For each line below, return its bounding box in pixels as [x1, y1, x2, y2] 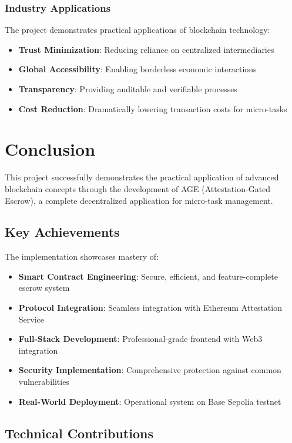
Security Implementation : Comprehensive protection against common [18, 364, 281, 376]
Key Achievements [5, 223, 120, 241]
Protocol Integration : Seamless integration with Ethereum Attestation [18, 301, 282, 314]
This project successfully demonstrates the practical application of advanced [5, 171, 279, 183]
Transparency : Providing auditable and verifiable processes [18, 83, 237, 95]
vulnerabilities [18, 375, 69, 388]
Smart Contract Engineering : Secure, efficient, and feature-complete [18, 270, 278, 282]
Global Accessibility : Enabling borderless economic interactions [18, 63, 257, 75]
